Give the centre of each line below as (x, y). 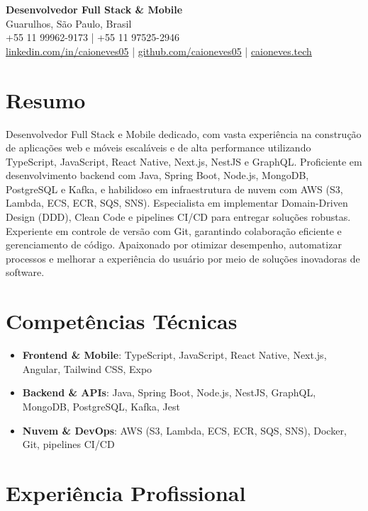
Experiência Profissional (126, 492)
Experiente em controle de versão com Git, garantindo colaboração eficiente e (174, 230)
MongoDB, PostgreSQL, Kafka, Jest (101, 406)
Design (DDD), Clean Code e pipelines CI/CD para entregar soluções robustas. (178, 217)
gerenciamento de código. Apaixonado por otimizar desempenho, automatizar (174, 245)
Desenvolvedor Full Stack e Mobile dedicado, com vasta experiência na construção (184, 133)
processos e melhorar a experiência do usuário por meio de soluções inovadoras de (183, 258)
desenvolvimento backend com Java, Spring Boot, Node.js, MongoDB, (157, 175)
